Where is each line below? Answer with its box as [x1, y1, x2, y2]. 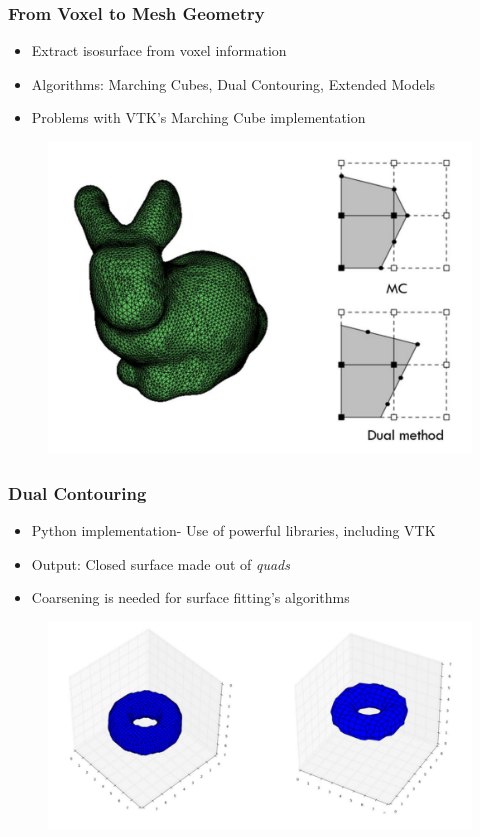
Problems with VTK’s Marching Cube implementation [31, 107, 366, 128]
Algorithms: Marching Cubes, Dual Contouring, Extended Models [31, 73, 436, 94]
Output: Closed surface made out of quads [31, 553, 290, 574]
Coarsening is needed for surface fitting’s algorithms [31, 587, 350, 608]
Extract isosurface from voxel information [31, 40, 287, 61]
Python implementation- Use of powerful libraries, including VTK [31, 520, 436, 541]
